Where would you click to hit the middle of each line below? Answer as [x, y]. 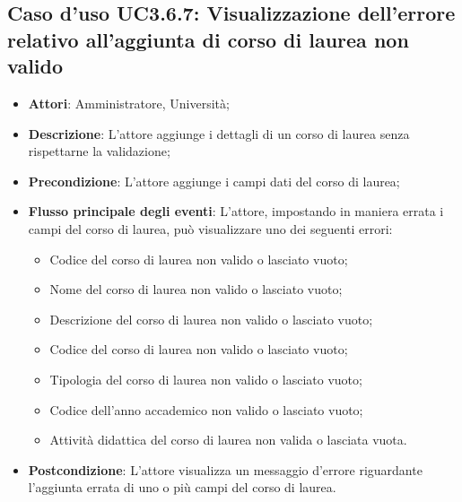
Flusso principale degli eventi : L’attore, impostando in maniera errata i [236, 211]
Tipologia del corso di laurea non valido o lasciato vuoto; [206, 379]
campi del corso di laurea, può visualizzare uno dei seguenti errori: [210, 228]
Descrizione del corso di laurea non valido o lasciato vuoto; [211, 319]
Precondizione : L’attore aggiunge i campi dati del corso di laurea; [214, 181]
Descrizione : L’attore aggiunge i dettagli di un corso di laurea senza [219, 133]
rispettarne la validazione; [99, 151]
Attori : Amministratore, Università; [129, 103]
